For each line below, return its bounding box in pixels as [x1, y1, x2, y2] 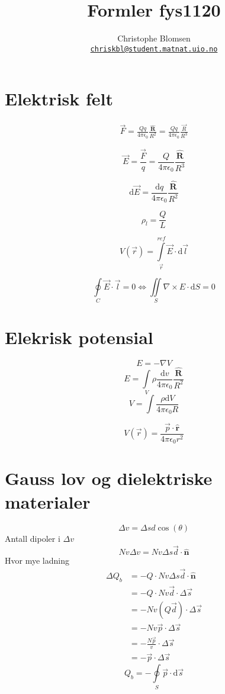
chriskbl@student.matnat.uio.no [90, 44, 218, 53]
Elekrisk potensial [5, 325, 153, 349]
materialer [5, 489, 91, 513]
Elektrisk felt [5, 86, 114, 111]
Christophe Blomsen [117, 32, 191, 44]
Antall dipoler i [5, 532, 60, 545]
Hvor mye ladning [5, 554, 69, 567]
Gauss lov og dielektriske [5, 466, 213, 490]
